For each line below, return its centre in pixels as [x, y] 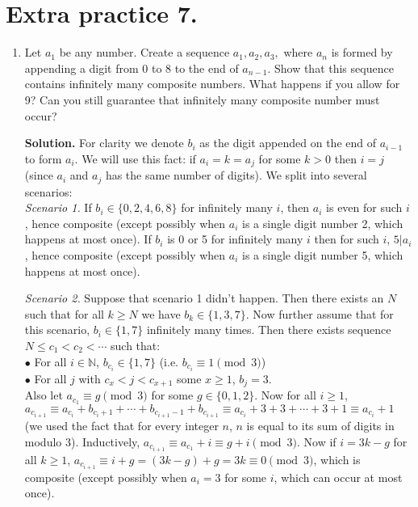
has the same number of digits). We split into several [236, 175]
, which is [337, 459]
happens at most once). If [88, 239]
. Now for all [285, 395]
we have [161, 313]
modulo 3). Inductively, [82, 441]
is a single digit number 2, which [323, 223]
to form [43, 158]
